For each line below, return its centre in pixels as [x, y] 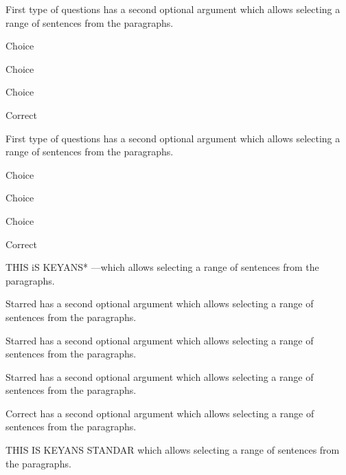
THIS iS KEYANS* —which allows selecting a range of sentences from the [162, 267]
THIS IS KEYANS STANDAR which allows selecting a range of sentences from [173, 450]
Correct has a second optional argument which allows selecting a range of [160, 413]
